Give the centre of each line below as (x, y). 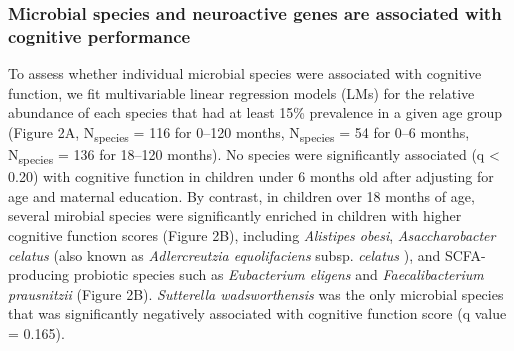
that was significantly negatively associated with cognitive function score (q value (257, 313)
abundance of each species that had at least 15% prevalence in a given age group (255, 112)
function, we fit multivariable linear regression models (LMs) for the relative (241, 92)
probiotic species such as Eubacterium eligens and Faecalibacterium (278, 274)
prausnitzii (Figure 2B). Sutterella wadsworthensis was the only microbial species (256, 293)
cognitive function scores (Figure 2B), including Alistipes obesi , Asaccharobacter (252, 234)
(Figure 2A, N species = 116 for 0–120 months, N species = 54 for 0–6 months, (239, 133)
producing (39, 274)
